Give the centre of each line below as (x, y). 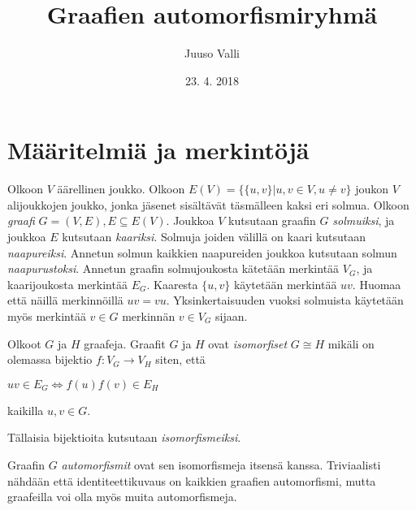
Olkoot (24, 343)
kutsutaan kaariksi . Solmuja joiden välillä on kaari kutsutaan (214, 237)
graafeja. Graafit (125, 343)
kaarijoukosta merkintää (67, 284)
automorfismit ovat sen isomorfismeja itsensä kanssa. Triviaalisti (221, 464)
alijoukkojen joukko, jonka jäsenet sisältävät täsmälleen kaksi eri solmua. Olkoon (208, 204)
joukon (372, 189)
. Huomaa (377, 284)
